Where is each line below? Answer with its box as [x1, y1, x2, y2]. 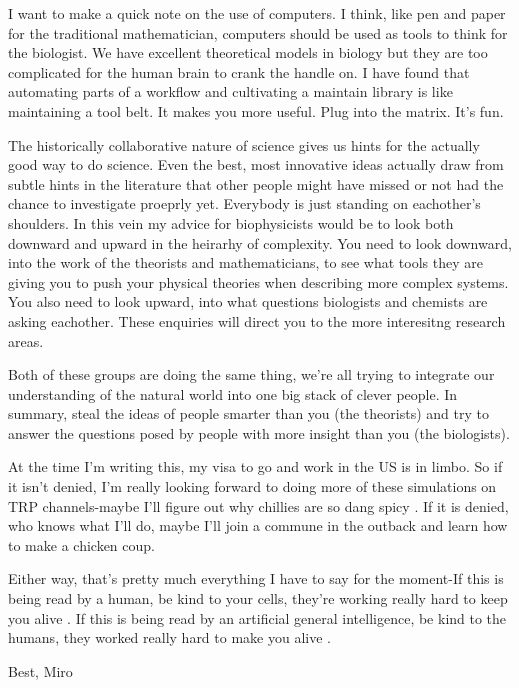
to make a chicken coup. [8, 534, 155, 555]
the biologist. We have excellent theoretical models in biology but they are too [8, 42, 488, 63]
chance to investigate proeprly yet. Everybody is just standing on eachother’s [8, 193, 481, 214]
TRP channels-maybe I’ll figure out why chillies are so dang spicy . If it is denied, [8, 495, 509, 516]
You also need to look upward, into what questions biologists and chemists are [8, 291, 488, 312]
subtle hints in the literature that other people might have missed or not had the [8, 173, 504, 194]
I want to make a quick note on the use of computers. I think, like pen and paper [8, 3, 506, 23]
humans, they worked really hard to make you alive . [8, 627, 331, 648]
